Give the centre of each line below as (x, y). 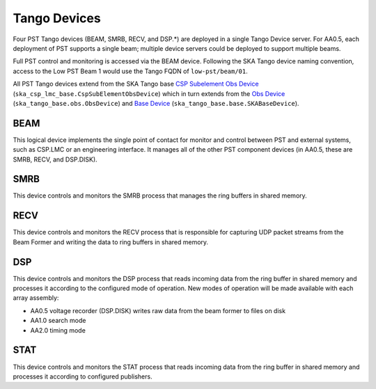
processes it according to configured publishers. (83, 376)
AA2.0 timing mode (58, 330)
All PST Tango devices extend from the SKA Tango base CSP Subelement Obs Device (136, 84)
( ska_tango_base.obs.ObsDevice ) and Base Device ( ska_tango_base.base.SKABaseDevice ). (156, 103)
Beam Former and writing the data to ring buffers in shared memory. (111, 242)
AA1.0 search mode (58, 321)
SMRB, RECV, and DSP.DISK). (55, 159)
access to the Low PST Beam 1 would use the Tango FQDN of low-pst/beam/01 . (131, 71)
